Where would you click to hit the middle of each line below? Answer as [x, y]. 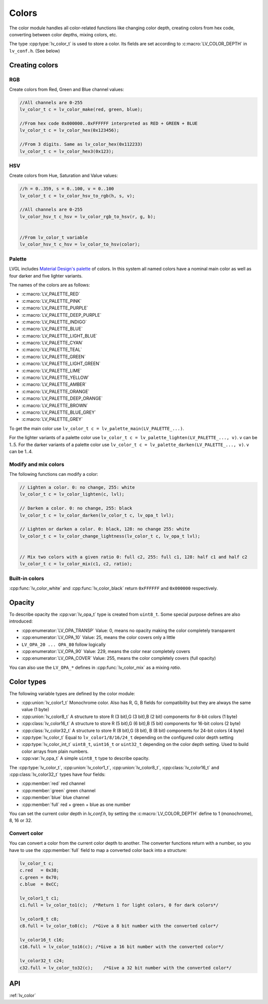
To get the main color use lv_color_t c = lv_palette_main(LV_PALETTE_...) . [97, 428]
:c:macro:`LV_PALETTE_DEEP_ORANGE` [62, 398]
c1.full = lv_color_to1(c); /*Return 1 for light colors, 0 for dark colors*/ [119, 905]
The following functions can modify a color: [54, 474]
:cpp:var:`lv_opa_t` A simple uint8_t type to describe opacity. [86, 758]
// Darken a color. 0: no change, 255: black [76, 508]
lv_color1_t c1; [39, 898]
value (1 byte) [35, 710]
